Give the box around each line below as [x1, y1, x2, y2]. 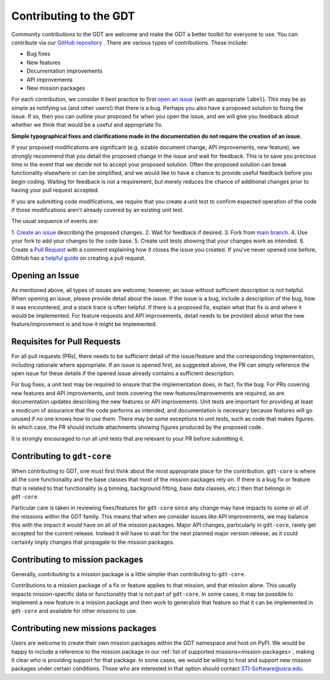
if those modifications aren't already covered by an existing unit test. [11, 206, 185, 213]
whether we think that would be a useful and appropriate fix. [11, 121, 163, 128]
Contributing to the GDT [11, 9, 136, 23]
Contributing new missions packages [11, 623, 157, 634]
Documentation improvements [26, 67, 103, 75]
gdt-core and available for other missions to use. [11, 607, 137, 615]
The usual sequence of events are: [11, 218, 99, 225]
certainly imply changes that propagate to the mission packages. [11, 538, 175, 546]
